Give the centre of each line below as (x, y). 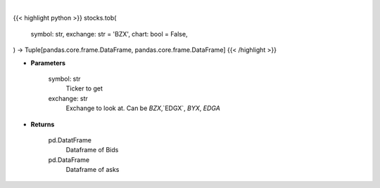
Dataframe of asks (93, 170)
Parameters (48, 62)
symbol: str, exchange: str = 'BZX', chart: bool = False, (109, 34)
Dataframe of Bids (92, 150)
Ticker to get (84, 88)
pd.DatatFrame (70, 140)
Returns (43, 124)
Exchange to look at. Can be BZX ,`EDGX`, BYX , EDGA (143, 108)
